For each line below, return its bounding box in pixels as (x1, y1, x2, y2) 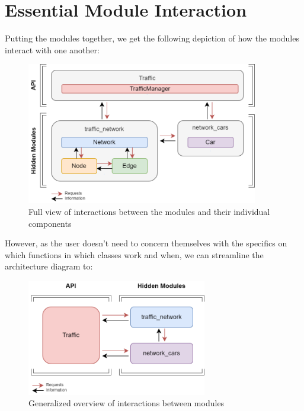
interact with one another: (5, 43, 100, 56)
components (28, 217, 72, 229)
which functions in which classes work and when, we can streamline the (5, 248, 264, 261)
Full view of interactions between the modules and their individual (28, 205, 270, 217)
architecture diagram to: (5, 260, 93, 272)
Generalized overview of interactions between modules (28, 397, 225, 409)
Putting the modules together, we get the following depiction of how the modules (5, 32, 299, 44)
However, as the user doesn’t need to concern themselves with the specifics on (5, 237, 287, 249)
